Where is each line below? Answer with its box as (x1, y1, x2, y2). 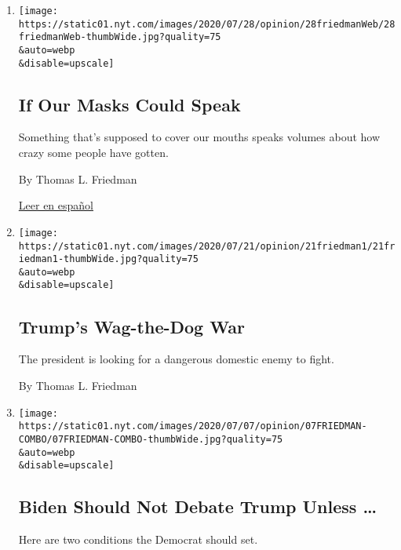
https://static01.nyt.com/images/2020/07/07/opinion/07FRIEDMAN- (18, 421, 367, 432)
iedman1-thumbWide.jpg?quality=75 (18, 253, 199, 265)
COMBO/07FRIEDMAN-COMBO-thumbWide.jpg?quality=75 (18, 433, 283, 445)
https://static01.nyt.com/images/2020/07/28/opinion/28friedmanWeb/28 (18, 18, 396, 30)
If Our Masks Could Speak (18, 92, 241, 116)
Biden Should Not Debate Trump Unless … (18, 494, 377, 519)
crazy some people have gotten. (18, 144, 169, 161)
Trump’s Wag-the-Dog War (18, 314, 245, 338)
